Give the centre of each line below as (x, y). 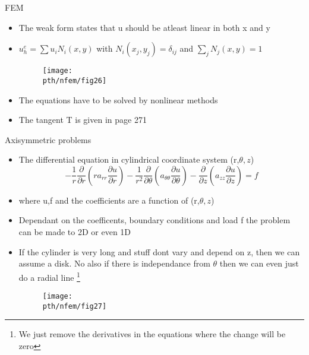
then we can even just (259, 263)
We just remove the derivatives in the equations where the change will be (152, 334)
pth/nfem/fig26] (75, 80)
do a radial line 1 (49, 276)
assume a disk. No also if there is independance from (114, 263)
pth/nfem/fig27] (75, 306)
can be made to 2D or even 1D (75, 232)
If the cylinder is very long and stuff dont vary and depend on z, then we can (159, 251)
